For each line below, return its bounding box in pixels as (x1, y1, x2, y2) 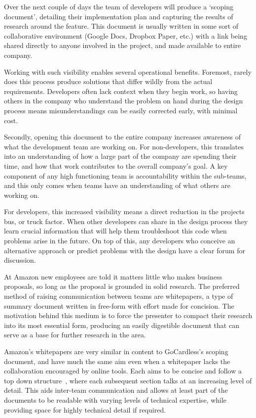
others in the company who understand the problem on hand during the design (4, 95, 243, 106)
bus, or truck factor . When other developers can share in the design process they (4, 216, 248, 226)
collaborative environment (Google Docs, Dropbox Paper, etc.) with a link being (4, 30, 247, 41)
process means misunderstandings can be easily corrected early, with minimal (4, 105, 238, 115)
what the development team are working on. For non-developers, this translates (4, 141, 244, 151)
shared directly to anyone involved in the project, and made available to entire (4, 40, 241, 50)
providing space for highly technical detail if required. (4, 404, 166, 415)
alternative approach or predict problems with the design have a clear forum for (4, 245, 245, 255)
